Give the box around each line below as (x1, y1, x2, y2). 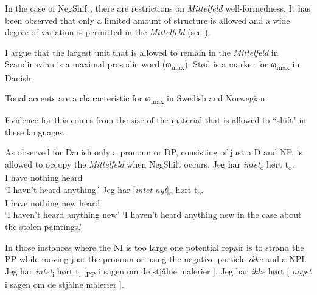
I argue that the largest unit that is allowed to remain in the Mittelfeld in (5, 46, 279, 58)
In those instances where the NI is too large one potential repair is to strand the (5, 240, 304, 253)
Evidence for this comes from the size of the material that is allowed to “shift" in (5, 114, 307, 126)
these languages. (5, 125, 65, 138)
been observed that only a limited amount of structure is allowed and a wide (5, 13, 290, 26)
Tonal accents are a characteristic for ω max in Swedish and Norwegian (5, 92, 265, 106)
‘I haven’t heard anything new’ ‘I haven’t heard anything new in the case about (5, 208, 302, 221)
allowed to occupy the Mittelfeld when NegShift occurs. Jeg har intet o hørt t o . (5, 158, 294, 172)
